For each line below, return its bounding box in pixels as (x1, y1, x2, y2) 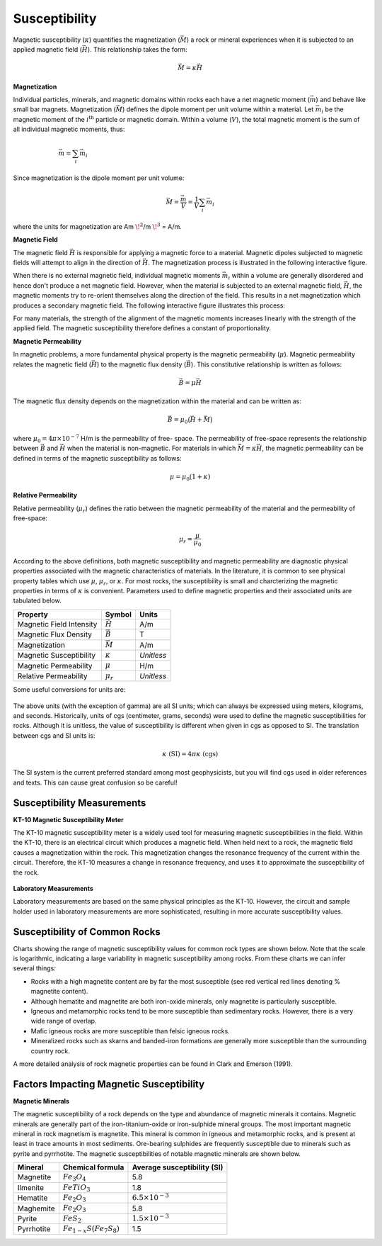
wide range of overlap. (30, 1017, 97, 1026)
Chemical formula (62, 1162, 125, 1172)
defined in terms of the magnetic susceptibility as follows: (13, 454, 182, 462)
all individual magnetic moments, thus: (13, 125, 125, 134)
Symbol (105, 610, 132, 619)
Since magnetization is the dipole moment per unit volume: (13, 174, 185, 182)
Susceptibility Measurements (13, 797, 146, 809)
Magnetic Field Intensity (17, 619, 98, 629)
